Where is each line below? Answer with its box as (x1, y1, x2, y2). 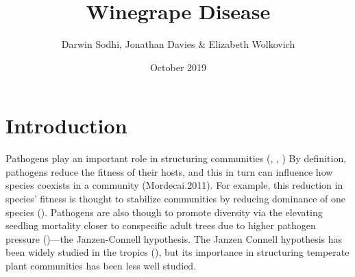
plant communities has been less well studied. (5, 259, 197, 272)
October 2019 (149, 60, 207, 74)
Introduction (5, 111, 127, 140)
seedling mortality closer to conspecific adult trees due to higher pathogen (5, 218, 316, 233)
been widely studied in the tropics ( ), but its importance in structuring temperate (5, 245, 350, 259)
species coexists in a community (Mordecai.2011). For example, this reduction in (5, 178, 343, 192)
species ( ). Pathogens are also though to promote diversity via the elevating (5, 205, 323, 219)
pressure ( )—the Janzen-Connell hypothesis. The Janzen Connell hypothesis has (5, 231, 343, 246)
